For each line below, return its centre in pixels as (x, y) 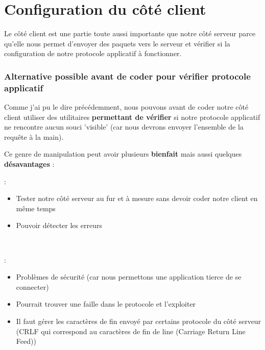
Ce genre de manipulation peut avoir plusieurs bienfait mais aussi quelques (123, 154)
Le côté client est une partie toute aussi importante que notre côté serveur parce (130, 33)
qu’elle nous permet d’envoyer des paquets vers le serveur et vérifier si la (117, 43)
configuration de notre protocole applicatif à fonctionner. (93, 53)
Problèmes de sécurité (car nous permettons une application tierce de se (129, 277)
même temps (36, 208)
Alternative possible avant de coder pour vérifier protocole (127, 76)
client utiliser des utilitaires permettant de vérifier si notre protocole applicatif (132, 117)
